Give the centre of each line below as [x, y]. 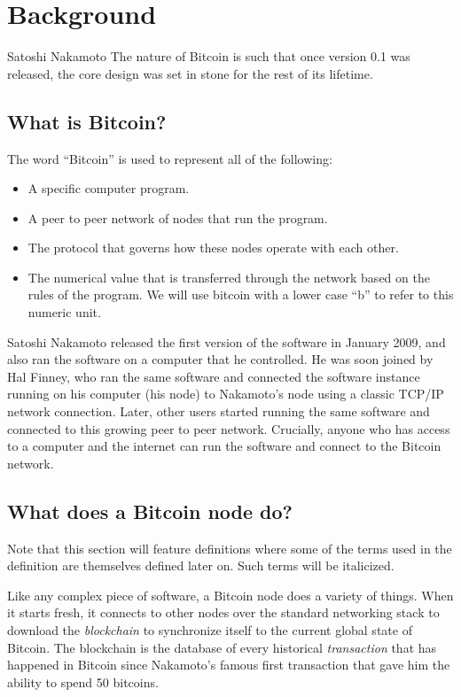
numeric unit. [64, 312]
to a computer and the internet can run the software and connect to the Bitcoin [224, 446]
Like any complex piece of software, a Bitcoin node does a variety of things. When [230, 595]
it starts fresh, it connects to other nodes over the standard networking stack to [223, 612]
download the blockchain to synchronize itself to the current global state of [210, 630]
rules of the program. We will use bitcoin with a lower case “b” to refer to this [241, 294]
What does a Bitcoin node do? [150, 511]
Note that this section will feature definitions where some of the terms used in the [230, 548]
